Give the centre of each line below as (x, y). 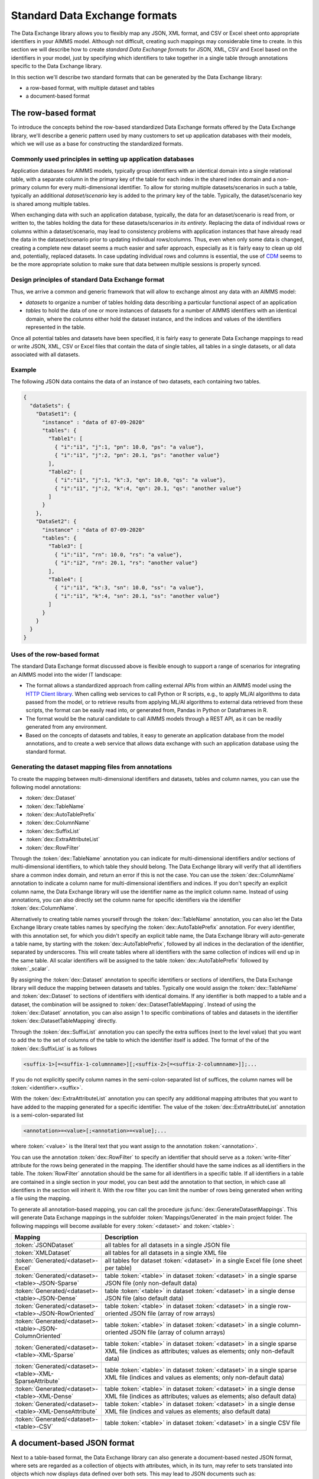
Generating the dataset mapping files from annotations (92, 767)
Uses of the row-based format (55, 655)
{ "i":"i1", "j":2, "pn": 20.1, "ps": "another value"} (137, 455)
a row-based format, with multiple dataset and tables (90, 88)
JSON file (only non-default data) (151, 1283)
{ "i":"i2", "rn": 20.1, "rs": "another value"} (126, 563)
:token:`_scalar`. (30, 969)
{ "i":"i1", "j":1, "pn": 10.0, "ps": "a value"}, (129, 447)
